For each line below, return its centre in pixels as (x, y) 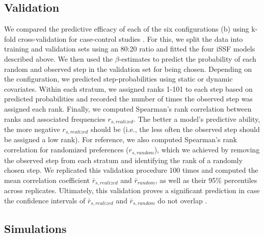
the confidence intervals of (45, 200)
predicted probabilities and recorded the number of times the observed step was (128, 99)
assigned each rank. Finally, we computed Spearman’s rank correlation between (128, 108)
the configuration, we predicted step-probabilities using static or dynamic (118, 79)
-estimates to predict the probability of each (188, 58)
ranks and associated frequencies (55, 118)
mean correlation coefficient (47, 180)
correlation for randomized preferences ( (67, 150)
